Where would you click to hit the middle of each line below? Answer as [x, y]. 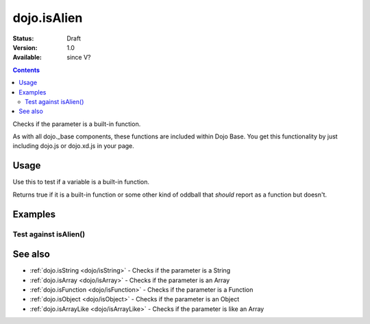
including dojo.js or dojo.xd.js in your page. [74, 146]
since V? [79, 58]
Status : [23, 38]
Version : [25, 47]
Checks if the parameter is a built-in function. [77, 124]
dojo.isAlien [48, 18]
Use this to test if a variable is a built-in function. [81, 182]
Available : [27, 58]
